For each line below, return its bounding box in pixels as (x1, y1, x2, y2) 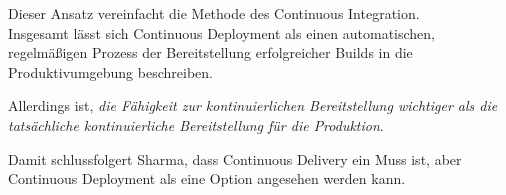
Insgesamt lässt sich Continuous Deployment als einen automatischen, (8, 22, 435, 43)
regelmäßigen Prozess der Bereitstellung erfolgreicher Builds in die (8, 42, 413, 63)
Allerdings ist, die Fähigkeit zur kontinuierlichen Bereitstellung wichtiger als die (8, 95, 498, 116)
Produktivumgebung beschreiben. (8, 61, 213, 82)
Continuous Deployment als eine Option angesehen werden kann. (8, 168, 406, 189)
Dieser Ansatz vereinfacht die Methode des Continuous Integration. (8, 3, 420, 23)
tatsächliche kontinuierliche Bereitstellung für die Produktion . (8, 114, 384, 135)
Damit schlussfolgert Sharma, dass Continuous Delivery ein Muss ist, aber (8, 148, 462, 169)
